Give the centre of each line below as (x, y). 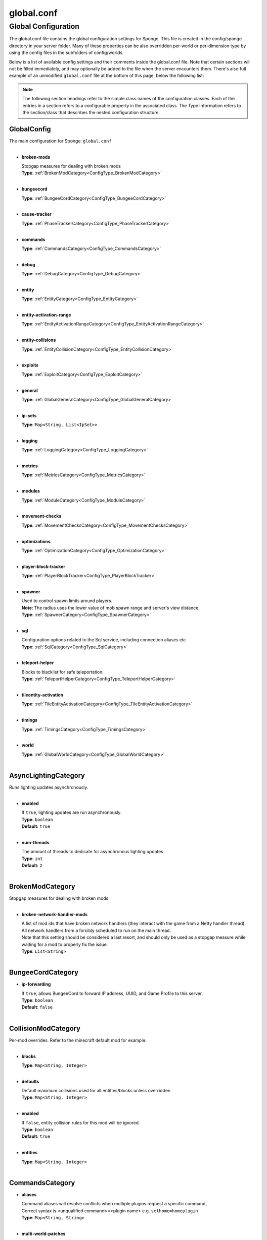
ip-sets (29, 415)
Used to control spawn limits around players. (67, 601)
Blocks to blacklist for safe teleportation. (63, 672)
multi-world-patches (44, 1234)
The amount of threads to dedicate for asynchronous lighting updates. (93, 852)
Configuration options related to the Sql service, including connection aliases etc (104, 640)
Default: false (37, 1007)
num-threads (35, 842)
